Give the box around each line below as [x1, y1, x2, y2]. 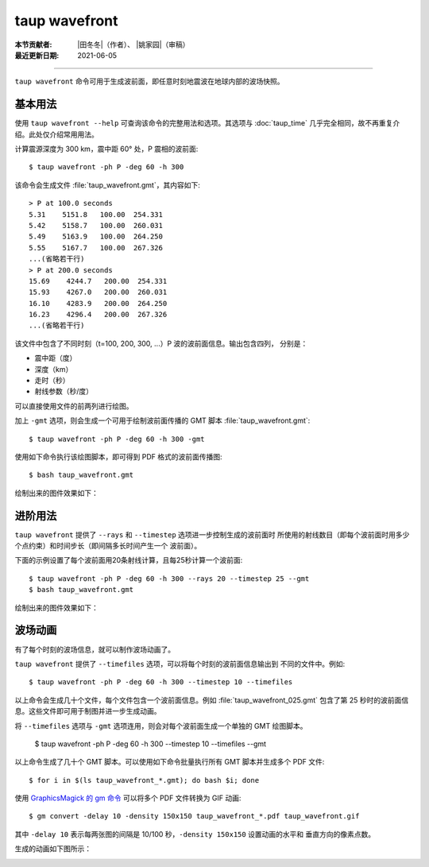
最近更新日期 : [14, 50, 60, 60]
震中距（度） [34, 354, 77, 363]
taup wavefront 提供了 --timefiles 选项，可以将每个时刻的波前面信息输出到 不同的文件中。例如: [14, 659, 346, 668]
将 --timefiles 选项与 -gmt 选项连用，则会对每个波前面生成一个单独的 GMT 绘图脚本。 [14, 721, 307, 730]
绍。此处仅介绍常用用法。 [14, 130, 99, 139]
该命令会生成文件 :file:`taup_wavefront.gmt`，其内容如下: [14, 180, 200, 190]
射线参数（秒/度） [34, 386, 94, 397]
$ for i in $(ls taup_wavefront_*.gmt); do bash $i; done [29, 776, 260, 784]
